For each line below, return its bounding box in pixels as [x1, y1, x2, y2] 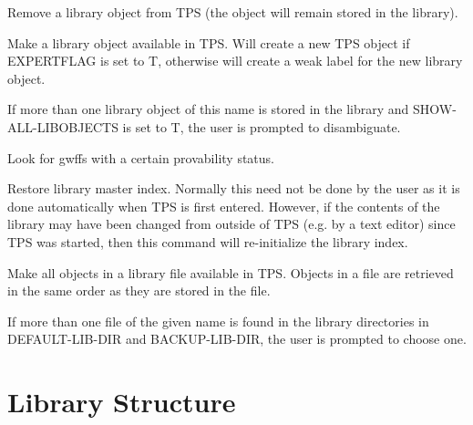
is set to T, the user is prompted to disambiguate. [122, 117, 401, 136]
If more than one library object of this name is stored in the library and [7, 99, 409, 119]
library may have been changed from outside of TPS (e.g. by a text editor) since [7, 214, 456, 233]
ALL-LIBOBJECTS [7, 117, 118, 136]
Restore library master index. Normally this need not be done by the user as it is [7, 179, 460, 198]
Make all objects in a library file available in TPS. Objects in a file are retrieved [7, 263, 454, 282]
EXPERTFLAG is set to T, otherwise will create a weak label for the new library [7, 51, 463, 70]
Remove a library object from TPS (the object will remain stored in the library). [7, 3, 458, 21]
